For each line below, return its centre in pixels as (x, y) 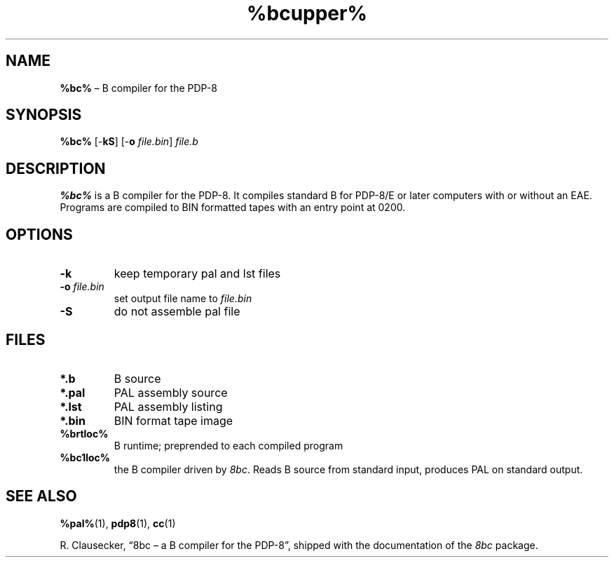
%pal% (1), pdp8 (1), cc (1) (118, 523)
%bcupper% (307, 13)
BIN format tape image (173, 420)
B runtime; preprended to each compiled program (228, 445)
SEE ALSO (41, 496)
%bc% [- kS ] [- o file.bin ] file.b (129, 142)
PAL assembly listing (168, 406)
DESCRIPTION (56, 168)
